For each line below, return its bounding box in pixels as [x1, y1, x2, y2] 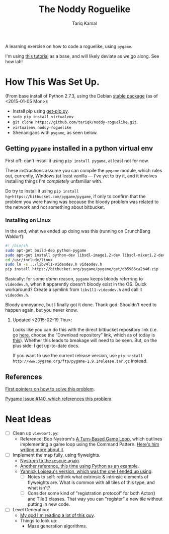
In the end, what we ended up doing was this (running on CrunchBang [5, 228, 151, 234]
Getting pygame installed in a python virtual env [5, 144, 153, 153]
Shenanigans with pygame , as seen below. [12, 129, 98, 135]
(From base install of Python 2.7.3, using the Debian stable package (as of [5, 92, 158, 99]
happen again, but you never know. [5, 307, 78, 313]
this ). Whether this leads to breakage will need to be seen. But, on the [12, 337, 157, 344]
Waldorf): [5, 233, 25, 239]
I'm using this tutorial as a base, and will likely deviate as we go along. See [5, 53, 159, 59]
